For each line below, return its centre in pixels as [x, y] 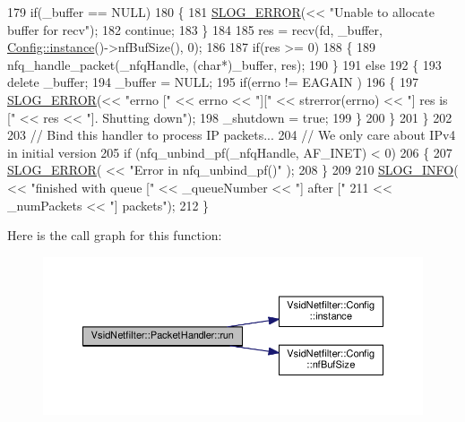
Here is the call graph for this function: [115, 235]
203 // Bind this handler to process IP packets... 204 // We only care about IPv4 [232, 135]
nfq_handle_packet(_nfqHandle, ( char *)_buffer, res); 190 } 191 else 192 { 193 [224, 64]
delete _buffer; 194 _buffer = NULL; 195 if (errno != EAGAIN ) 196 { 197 [213, 82]
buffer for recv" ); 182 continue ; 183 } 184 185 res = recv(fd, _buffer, [195, 29]
